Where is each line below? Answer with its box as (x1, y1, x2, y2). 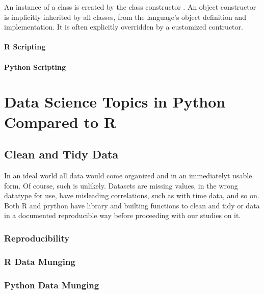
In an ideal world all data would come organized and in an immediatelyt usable (4, 170, 252, 180)
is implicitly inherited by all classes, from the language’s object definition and (4, 11, 246, 22)
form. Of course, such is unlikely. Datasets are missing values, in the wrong (4, 180, 238, 191)
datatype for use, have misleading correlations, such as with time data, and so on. (4, 190, 259, 201)
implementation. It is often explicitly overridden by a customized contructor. (4, 21, 243, 32)
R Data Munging (4, 255, 75, 268)
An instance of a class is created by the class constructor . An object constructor (4, 2, 256, 12)
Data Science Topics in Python (4, 91, 226, 112)
